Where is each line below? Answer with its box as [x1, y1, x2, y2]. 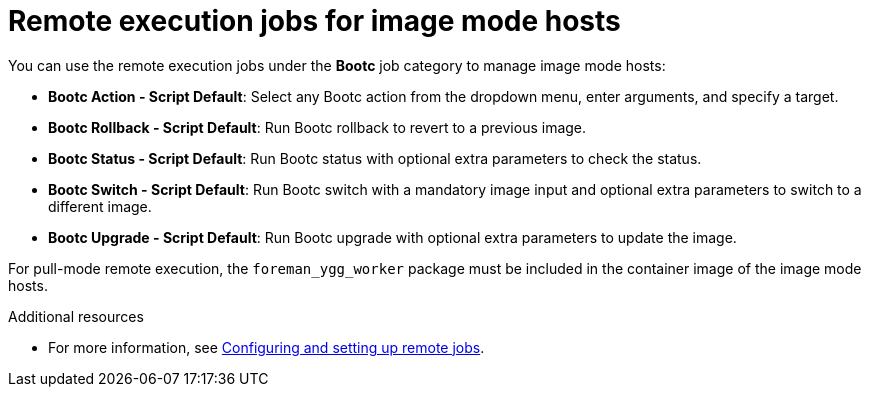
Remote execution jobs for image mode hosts [8, 4, 621, 38]
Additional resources [8, 307, 144, 325]
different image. [48, 197, 152, 215]
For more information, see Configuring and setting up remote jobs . [48, 338, 485, 356]
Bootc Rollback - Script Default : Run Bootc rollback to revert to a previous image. [48, 118, 587, 136]
